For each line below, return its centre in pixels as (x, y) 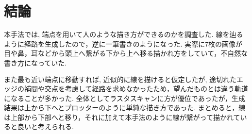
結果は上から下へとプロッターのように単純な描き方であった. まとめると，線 (125, 108)
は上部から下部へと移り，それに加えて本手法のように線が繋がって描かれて (122, 117)
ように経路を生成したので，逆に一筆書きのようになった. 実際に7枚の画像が (123, 43)
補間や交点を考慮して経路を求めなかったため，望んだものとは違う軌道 (136, 89)
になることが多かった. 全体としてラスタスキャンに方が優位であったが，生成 (125, 98)
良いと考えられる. (45, 126)
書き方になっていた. (35, 62)
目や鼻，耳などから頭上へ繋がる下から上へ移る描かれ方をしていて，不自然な (126, 53)
